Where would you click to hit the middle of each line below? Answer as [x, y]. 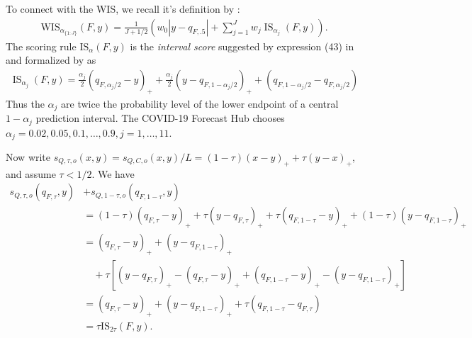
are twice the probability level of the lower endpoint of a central [200, 103]
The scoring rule [41, 46]
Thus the [25, 103]
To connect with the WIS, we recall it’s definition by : [123, 9]
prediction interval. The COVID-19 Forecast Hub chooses [160, 118]
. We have [113, 173]
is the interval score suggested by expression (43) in [242, 46]
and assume [31, 173]
